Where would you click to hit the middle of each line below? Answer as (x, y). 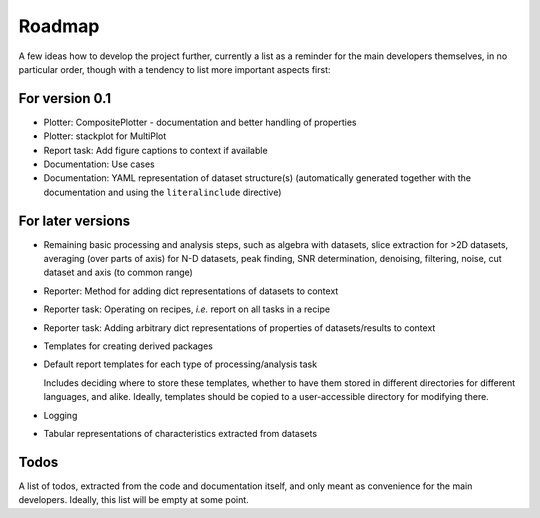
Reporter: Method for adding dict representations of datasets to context (191, 291)
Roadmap (59, 26)
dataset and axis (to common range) (118, 272)
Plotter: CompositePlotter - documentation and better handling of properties (200, 122)
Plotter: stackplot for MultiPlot (105, 136)
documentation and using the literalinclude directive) (162, 192)
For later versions (74, 220)
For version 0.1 (65, 98)
